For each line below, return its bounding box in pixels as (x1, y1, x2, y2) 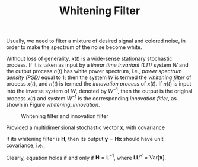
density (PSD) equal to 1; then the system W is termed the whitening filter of (6, 74, 191, 81)
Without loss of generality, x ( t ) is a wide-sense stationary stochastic (6, 55, 173, 63)
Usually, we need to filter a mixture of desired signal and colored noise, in (6, 37, 186, 45)
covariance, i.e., (6, 142, 46, 149)
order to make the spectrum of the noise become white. (6, 44, 142, 51)
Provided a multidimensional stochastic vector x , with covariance (6, 124, 165, 131)
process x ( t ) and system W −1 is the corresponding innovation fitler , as (6, 93, 177, 101)
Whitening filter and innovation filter (21, 112, 108, 119)
